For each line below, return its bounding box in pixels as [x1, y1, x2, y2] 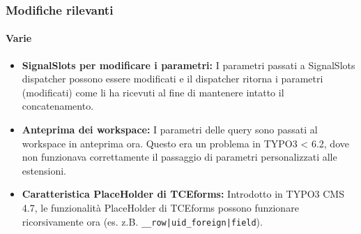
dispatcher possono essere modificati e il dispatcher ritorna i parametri [22, 71, 323, 86]
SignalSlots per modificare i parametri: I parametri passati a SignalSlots [22, 57, 355, 72]
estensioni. [22, 163, 66, 177]
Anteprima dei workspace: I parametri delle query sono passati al [22, 122, 318, 137]
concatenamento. [22, 98, 94, 113]
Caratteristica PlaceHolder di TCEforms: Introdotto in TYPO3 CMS [22, 187, 344, 201]
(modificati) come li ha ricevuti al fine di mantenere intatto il [22, 85, 284, 99]
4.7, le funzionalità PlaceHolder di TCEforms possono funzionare [22, 200, 299, 214]
